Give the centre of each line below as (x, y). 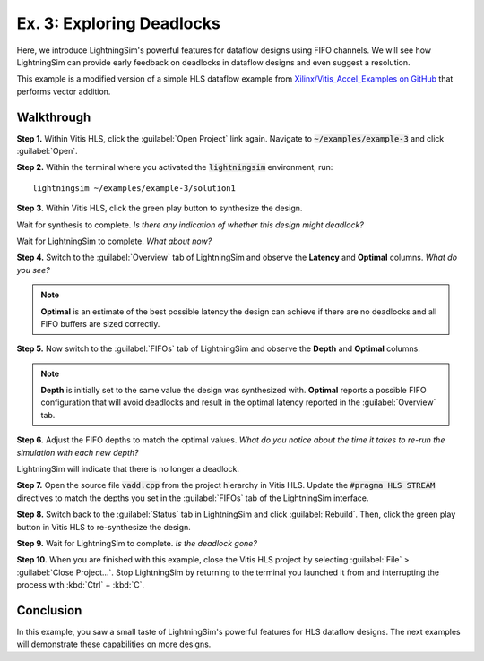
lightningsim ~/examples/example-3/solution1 (134, 188)
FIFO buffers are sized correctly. (100, 323)
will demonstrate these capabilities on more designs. (114, 644)
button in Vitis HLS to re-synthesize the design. (104, 527)
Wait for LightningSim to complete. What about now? (114, 241)
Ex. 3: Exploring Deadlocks (119, 23)
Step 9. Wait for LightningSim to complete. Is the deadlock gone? (137, 543)
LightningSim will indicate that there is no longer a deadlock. (128, 469)
